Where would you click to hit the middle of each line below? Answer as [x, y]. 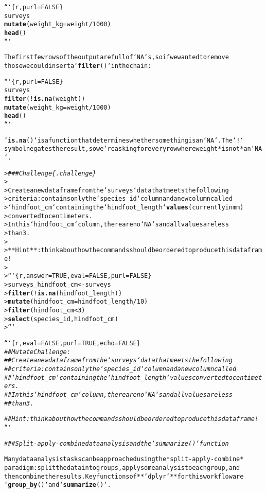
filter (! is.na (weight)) [45, 99]
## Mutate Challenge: [37, 352]
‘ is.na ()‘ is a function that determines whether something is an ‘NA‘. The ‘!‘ [124, 140]
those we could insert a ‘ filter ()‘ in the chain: [78, 66]
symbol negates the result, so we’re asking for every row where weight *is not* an [128, 149]
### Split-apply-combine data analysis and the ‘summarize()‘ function [117, 443]
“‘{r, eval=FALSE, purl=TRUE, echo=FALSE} [72, 343]
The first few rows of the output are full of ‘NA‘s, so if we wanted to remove [117, 57]
